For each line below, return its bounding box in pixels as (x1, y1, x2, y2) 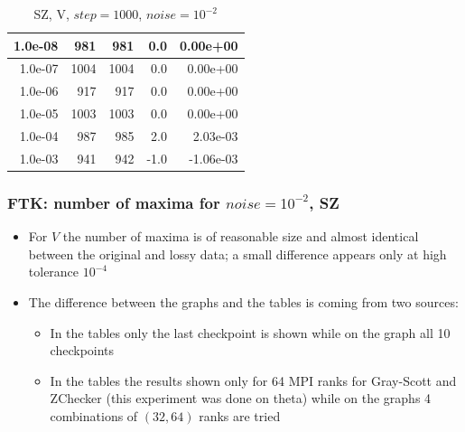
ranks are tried (199, 406, 281, 425)
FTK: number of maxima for (7, 191, 220, 213)
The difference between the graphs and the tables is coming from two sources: (28, 292, 459, 311)
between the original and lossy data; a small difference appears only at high (28, 244, 447, 263)
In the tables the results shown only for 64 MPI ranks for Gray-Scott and (50, 371, 457, 390)
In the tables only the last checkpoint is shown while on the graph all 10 (50, 323, 451, 342)
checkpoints (50, 341, 115, 360)
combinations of (50, 406, 138, 425)
